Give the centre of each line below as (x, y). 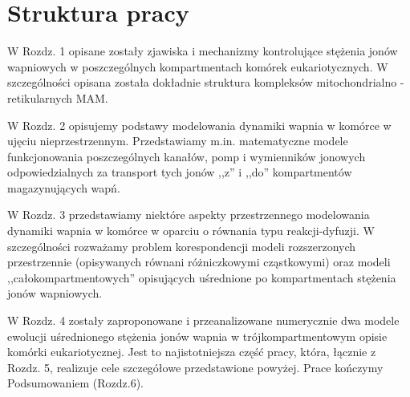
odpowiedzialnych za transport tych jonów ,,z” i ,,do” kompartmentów (180, 172)
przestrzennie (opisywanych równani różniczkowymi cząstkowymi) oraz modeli (199, 262)
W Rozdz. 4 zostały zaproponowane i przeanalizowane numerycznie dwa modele (203, 320)
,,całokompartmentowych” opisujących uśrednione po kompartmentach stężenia (202, 277)
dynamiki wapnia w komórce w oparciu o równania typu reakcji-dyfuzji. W (191, 231)
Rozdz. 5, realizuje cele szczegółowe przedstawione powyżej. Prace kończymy (195, 367)
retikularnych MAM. (58, 97)
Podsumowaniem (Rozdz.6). (76, 383)
